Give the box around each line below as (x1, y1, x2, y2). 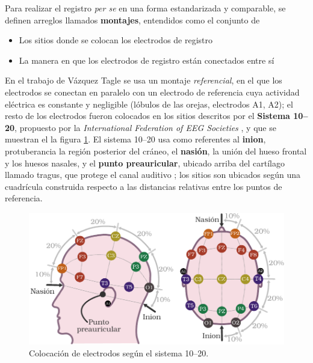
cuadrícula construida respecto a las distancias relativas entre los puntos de (5, 180, 282, 192)
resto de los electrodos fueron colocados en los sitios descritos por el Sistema (5, 109, 290, 122)
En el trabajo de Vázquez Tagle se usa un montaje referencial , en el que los (5, 74, 282, 87)
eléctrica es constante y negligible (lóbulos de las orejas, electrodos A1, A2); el (5, 97, 293, 110)
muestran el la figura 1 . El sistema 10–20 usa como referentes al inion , (5, 133, 266, 145)
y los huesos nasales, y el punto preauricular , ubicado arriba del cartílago (5, 156, 285, 169)
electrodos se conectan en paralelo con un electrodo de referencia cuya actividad (5, 85, 300, 98)
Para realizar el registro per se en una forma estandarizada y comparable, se (5, 2, 286, 14)
